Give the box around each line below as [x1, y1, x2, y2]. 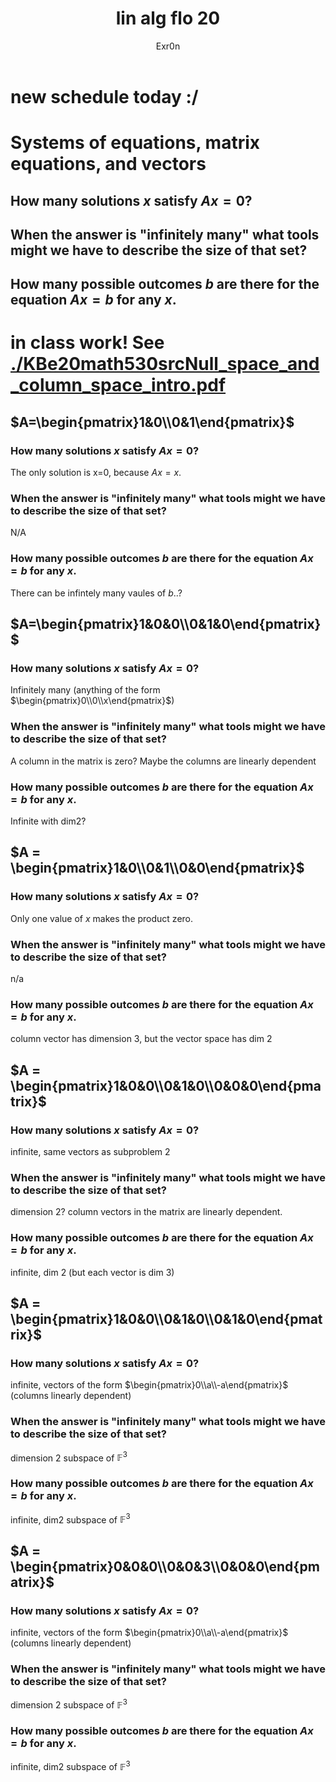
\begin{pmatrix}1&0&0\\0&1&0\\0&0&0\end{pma [10, 1077, 322, 1094]
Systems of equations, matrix [10, 132, 261, 154]
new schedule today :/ [10, 85, 199, 108]
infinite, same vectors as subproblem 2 [10, 1146, 171, 1158]
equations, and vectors [10, 153, 207, 176]
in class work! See [10, 332, 165, 354]
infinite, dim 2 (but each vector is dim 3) [10, 1266, 175, 1278]
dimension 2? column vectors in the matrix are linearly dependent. [10, 1206, 283, 1218]
